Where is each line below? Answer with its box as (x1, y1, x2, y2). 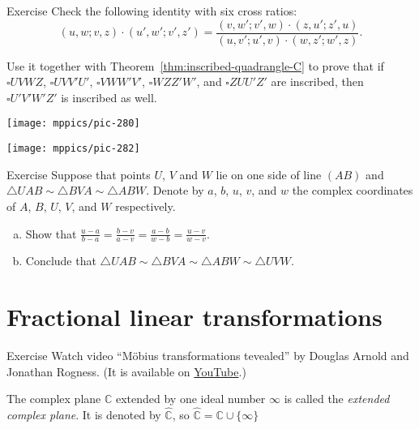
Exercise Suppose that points (6, 165, 151, 182)
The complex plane (6, 390, 101, 407)
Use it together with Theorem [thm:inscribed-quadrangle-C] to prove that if (6, 57, 384, 74)
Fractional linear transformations (6, 300, 383, 333)
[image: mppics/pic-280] (6, 118, 140, 130)
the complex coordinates (292, 182, 413, 199)
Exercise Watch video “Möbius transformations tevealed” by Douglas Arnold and (6, 347, 409, 364)
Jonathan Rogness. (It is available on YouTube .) (6, 363, 246, 380)
